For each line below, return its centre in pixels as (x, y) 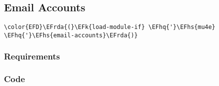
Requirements (32, 56)
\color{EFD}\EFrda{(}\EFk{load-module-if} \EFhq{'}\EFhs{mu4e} (110, 27)
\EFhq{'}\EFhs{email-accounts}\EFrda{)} (71, 35)
